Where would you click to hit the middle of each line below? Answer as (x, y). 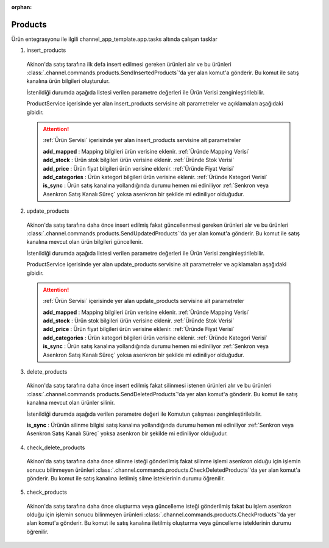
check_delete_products (56, 447)
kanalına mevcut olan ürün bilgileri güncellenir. (85, 242)
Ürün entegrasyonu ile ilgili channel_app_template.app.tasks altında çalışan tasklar (114, 39)
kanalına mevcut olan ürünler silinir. (71, 403)
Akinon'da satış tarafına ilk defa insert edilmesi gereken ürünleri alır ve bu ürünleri (129, 64)
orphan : (22, 7)
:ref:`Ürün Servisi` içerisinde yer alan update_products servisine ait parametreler (143, 301)
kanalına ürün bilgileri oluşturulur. (68, 81)
